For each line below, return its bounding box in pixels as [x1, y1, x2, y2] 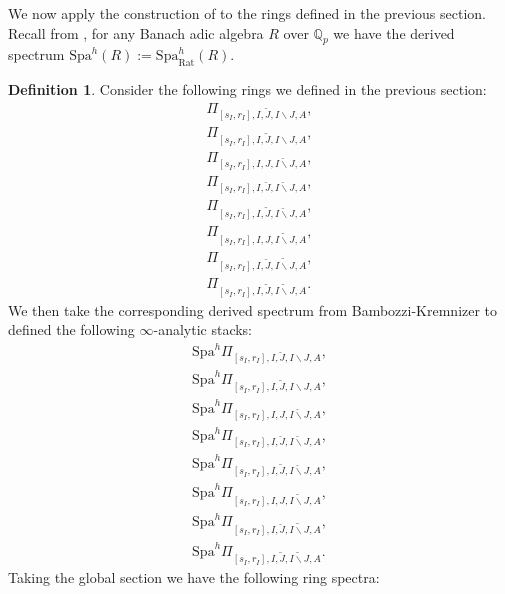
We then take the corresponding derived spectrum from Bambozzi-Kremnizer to [8, 299, 498, 320]
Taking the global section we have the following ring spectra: [8, 567, 380, 588]
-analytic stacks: [153, 319, 253, 340]
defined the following [8, 319, 135, 340]
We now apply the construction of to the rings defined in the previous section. [8, 3, 487, 23]
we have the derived [333, 22, 455, 43]
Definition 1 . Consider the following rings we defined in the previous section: [8, 79, 487, 100]
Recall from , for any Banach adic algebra [8, 22, 264, 43]
